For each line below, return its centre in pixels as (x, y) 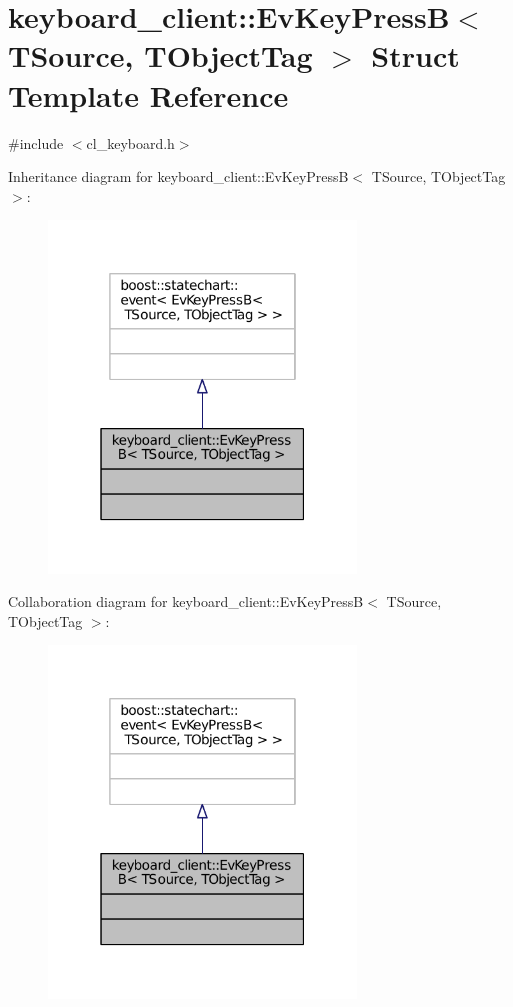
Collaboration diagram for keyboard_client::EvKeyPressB (186, 601)
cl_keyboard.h (130, 142)
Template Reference (148, 94)
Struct (415, 55)
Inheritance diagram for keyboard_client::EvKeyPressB (178, 176)
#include (36, 142)
